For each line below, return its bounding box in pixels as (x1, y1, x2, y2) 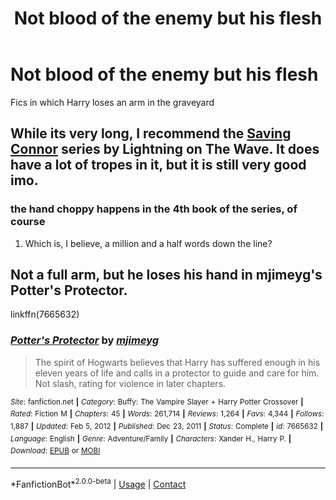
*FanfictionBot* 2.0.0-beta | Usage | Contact (10, 477, 187, 490)
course (10, 215, 46, 229)
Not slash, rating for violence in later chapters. (34, 377, 227, 389)
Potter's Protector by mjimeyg (10, 333, 160, 347)
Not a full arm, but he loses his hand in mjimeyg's (10, 267, 323, 284)
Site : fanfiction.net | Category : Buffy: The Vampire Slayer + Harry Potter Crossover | (10, 397, 304, 407)
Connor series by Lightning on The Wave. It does (10, 141, 320, 158)
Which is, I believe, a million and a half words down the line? (24, 237, 273, 249)
